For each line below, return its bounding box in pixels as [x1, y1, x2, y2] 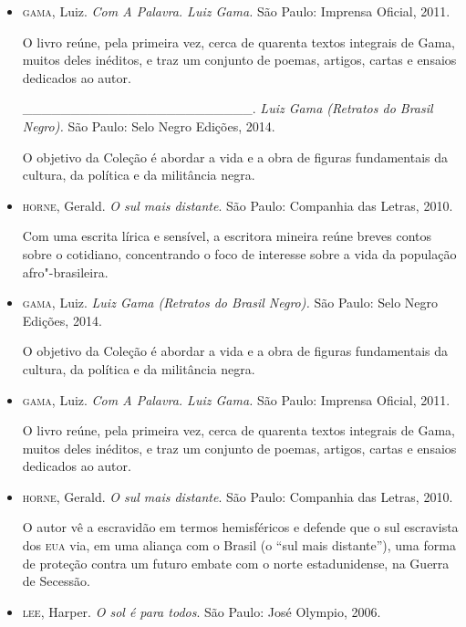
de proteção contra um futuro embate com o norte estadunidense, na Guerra [22, 553, 450, 572]
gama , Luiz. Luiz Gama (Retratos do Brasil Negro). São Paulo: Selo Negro [22, 293, 439, 312]
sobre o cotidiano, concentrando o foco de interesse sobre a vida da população [22, 244, 457, 263]
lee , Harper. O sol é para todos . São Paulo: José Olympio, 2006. [22, 601, 381, 621]
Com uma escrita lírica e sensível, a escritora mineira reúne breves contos [22, 226, 432, 246]
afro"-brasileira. [22, 262, 109, 281]
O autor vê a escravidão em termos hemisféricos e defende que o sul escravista [22, 517, 459, 537]
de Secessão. [22, 571, 90, 590]
